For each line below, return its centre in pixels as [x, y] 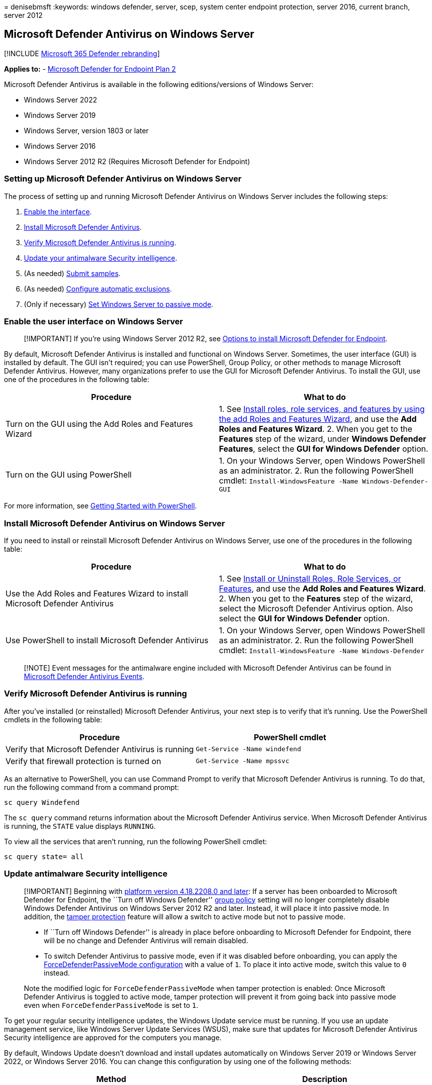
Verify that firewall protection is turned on [83, 761]
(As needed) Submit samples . [72, 273]
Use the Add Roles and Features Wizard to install [97, 594]
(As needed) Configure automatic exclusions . [98, 289]
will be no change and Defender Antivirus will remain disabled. [146, 940]
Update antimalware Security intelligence [86, 874]
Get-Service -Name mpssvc [243, 761]
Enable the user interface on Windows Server [94, 321]
